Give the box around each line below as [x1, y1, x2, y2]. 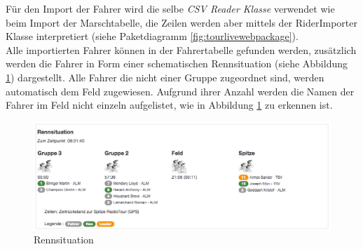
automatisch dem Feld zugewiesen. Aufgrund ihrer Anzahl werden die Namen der [6, 83, 355, 98]
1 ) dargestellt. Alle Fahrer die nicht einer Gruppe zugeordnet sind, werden [6, 69, 324, 84]
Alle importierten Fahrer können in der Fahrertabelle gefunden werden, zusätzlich [6, 42, 357, 57]
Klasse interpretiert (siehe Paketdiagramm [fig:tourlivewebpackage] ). [6, 29, 299, 43]
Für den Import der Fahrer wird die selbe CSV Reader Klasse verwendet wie [6, 1, 335, 15]
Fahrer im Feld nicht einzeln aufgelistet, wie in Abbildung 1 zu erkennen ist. [6, 97, 333, 112]
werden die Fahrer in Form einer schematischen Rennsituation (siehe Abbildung [6, 56, 348, 71]
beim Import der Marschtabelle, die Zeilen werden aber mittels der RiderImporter [6, 15, 357, 29]
